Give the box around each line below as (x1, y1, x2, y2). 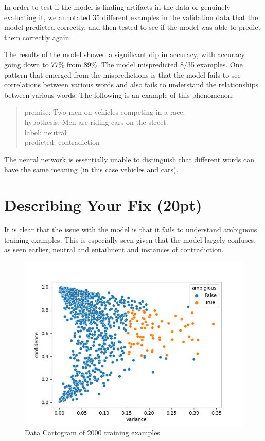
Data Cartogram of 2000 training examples (25, 427, 160, 438)
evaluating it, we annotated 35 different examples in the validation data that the (4, 11, 258, 22)
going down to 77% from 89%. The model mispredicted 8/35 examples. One (4, 59, 243, 69)
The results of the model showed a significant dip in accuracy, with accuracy (4, 49, 245, 60)
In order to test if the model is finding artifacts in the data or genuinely (4, 2, 231, 12)
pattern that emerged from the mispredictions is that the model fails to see (4, 69, 241, 80)
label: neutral (24, 126, 67, 137)
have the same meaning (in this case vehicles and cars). (4, 164, 179, 175)
